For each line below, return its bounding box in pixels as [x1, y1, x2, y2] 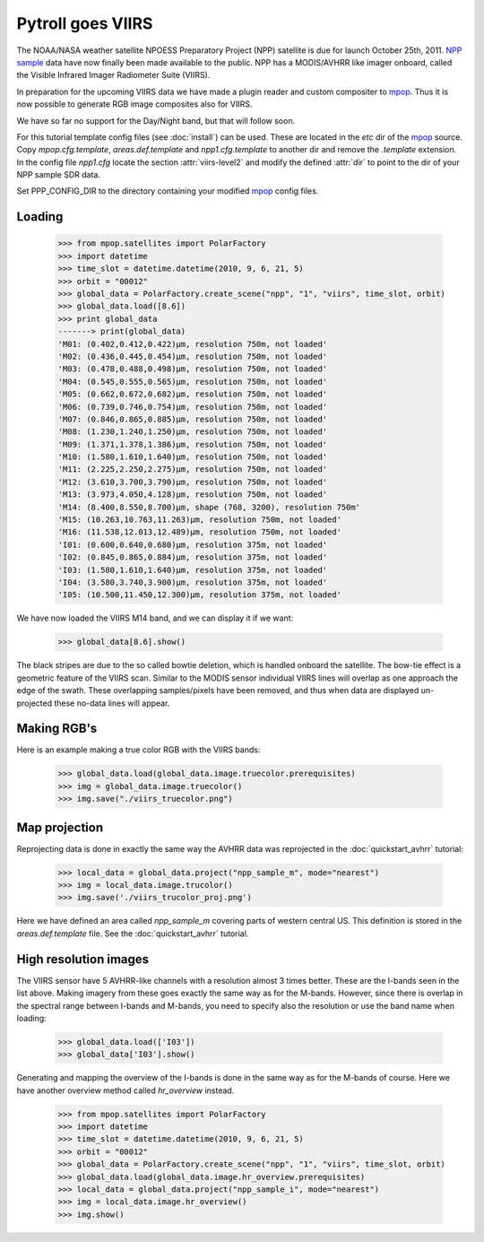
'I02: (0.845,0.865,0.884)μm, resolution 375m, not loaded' [57, 552, 328, 562]
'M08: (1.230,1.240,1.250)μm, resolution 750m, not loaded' [57, 427, 328, 437]
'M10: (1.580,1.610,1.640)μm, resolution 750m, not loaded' [57, 452, 328, 462]
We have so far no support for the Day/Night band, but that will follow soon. [16, 115, 296, 126]
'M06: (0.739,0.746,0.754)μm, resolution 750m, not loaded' [57, 402, 328, 412]
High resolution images [16, 951, 150, 967]
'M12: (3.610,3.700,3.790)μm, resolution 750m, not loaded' [57, 476, 328, 487]
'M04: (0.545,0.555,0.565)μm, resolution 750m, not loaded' [57, 377, 328, 386]
